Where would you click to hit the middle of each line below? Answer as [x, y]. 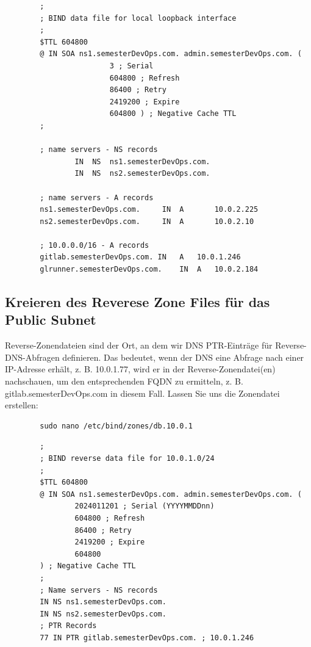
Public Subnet [51, 320]
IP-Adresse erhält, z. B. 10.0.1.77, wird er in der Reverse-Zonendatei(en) [140, 369]
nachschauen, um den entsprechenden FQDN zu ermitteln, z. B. [124, 381]
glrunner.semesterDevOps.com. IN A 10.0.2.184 [149, 269]
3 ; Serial [131, 66]
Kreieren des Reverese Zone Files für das [138, 302]
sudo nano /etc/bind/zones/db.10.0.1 [116, 426]
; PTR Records [68, 626]
